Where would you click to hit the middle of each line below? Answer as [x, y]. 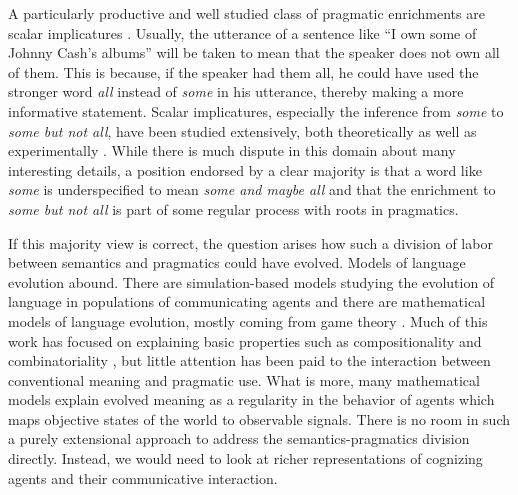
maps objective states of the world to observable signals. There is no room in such [259, 418]
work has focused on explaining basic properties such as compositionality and [245, 340]
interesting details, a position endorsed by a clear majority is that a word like [245, 169]
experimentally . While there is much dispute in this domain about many [232, 150]
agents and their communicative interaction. [143, 477]
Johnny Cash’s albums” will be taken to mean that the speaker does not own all [254, 52]
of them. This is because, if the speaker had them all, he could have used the [243, 71]
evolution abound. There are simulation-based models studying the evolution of [251, 281]
